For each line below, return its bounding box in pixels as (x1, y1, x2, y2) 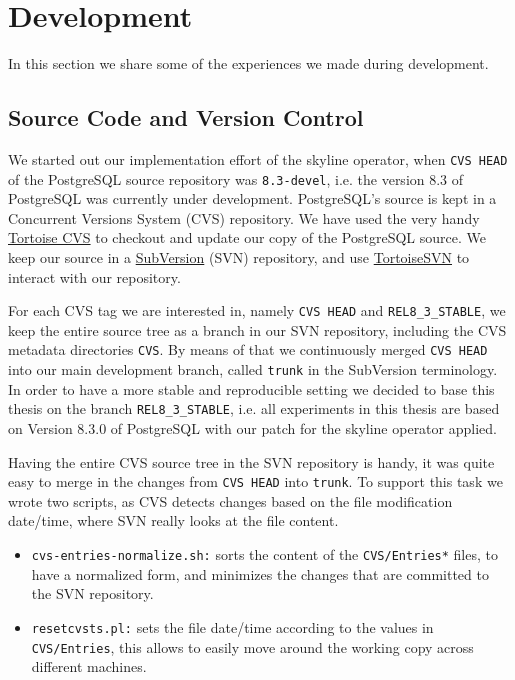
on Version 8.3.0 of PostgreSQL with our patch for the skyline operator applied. (8, 418, 497, 439)
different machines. (31, 656, 147, 677)
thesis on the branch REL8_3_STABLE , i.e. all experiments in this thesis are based (8, 398, 500, 419)
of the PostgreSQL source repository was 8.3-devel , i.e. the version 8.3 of (8, 168, 464, 189)
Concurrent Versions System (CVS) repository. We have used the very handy (8, 207, 480, 228)
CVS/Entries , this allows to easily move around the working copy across (31, 636, 474, 657)
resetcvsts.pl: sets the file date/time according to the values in (31, 616, 434, 637)
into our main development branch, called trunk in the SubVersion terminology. (8, 359, 498, 380)
